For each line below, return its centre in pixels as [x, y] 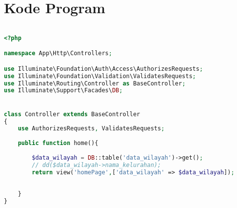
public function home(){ [58, 143]
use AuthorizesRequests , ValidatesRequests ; [91, 129]
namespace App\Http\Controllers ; [58, 53]
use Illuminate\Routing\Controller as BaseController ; [95, 83]
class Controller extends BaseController [72, 114]
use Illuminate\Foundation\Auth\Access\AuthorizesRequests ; [104, 69]
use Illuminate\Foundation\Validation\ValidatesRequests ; [100, 76]
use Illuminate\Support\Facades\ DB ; [63, 91]
